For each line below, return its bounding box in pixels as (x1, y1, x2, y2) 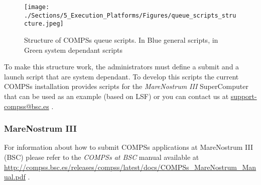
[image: (24, 4, 50, 11)
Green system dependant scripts (24, 44, 123, 55)
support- (230, 90, 257, 101)
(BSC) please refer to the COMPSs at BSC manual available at (4, 151, 199, 162)
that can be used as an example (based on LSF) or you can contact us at (4, 90, 229, 101)
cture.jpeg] (24, 20, 64, 28)
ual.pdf (4, 171, 26, 182)
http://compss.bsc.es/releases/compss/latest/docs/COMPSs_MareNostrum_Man (4, 161, 256, 172)
